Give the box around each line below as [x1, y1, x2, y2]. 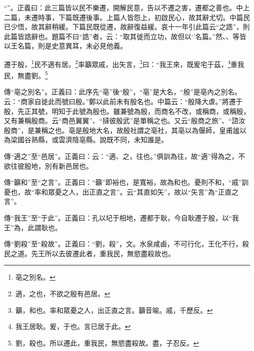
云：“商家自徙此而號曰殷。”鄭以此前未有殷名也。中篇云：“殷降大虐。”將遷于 [4, 96, 243, 107]
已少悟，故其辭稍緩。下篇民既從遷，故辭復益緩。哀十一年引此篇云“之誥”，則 [4, 22, 250, 32]
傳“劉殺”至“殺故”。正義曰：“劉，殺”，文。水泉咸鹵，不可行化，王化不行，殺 [4, 239, 249, 249]
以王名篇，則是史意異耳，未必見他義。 [4, 41, 127, 51]
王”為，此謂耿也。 [4, 222, 62, 232]
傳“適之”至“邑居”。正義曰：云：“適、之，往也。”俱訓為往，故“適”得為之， [4, 151, 238, 161]
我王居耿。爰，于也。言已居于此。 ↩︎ [15, 321, 131, 331]
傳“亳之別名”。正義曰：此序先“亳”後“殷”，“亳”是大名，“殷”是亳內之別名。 [4, 87, 242, 97]
